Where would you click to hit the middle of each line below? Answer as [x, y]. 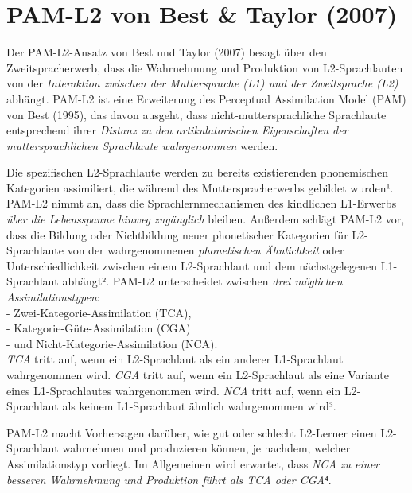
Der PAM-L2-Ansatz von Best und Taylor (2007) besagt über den [167, 52]
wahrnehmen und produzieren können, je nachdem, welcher [206, 448]
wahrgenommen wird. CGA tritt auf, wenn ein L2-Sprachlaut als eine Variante [198, 375]
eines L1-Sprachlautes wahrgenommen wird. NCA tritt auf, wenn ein [174, 390]
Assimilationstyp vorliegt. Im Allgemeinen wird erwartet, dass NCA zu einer [193, 463]
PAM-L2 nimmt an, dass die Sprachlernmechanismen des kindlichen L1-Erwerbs [202, 203]
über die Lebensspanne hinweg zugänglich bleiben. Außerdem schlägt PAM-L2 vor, [206, 219]
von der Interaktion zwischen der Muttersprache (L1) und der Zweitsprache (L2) [202, 83]
